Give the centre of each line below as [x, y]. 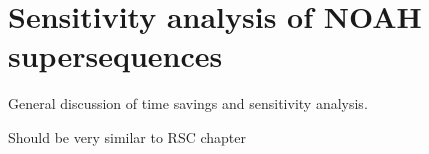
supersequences [115, 55]
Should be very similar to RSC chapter [127, 136]
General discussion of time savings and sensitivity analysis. [188, 103]
